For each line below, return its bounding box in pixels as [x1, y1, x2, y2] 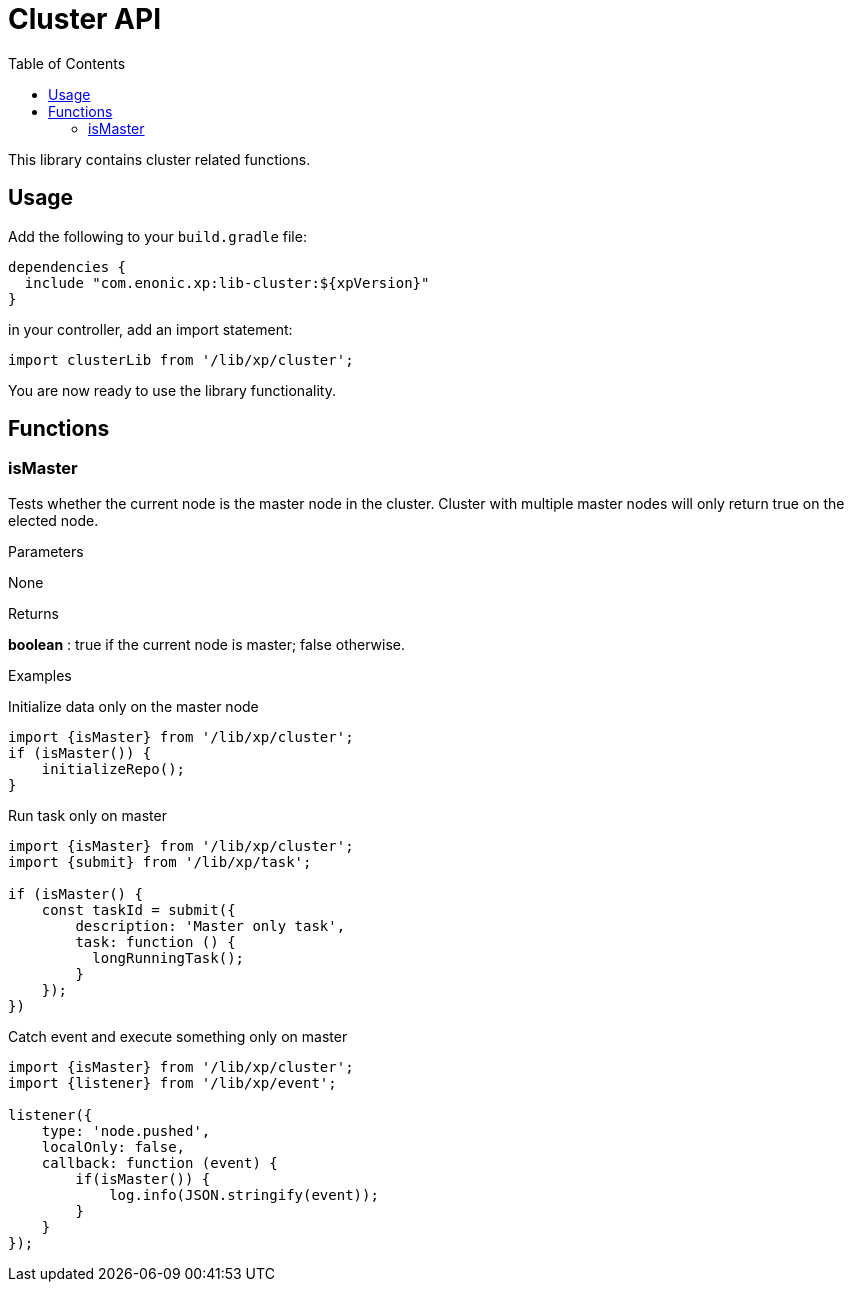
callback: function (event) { [41, 1154, 278, 1171]
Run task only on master [8, 806, 167, 824]
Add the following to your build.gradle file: [8, 227, 307, 245]
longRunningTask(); [92, 949, 245, 966]
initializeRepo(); [41, 760, 186, 777]
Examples [8, 666, 72, 684]
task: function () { [75, 933, 236, 950]
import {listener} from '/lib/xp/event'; [8, 1074, 337, 1091]
